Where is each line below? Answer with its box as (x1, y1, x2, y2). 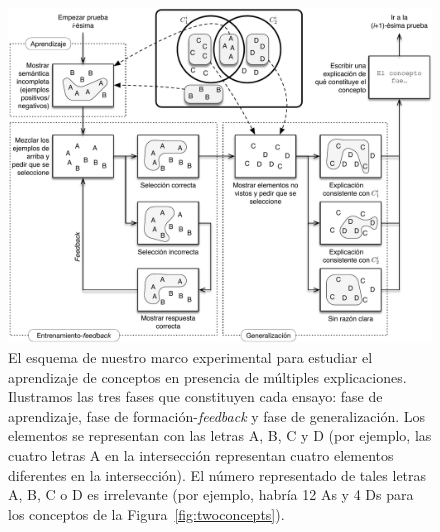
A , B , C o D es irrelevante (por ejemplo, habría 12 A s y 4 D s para (8, 484, 414, 505)
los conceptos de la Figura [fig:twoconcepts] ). (8, 503, 285, 524)
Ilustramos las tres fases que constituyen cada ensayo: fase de (8, 386, 383, 407)
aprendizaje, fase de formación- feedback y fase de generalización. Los (8, 405, 426, 426)
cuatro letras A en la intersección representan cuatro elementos (8, 444, 394, 465)
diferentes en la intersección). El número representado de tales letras (8, 464, 427, 485)
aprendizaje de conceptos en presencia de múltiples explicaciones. (8, 366, 407, 387)
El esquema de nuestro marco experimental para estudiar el (8, 346, 373, 367)
